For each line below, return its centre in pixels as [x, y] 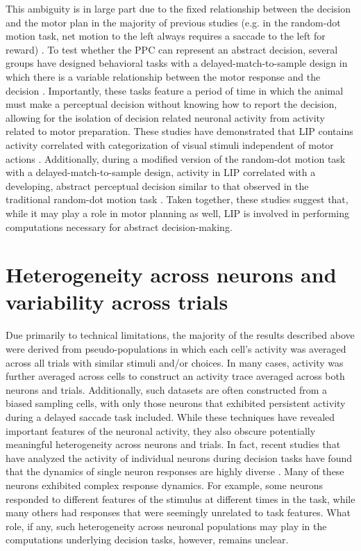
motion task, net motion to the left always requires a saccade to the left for [166, 36]
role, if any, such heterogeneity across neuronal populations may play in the [166, 526]
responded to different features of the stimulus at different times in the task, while [180, 498]
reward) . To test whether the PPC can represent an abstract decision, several [172, 49]
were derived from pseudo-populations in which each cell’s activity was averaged [176, 349]
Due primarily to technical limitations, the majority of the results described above [180, 335]
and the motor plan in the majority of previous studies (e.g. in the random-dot [173, 22]
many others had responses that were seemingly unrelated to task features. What [178, 512]
